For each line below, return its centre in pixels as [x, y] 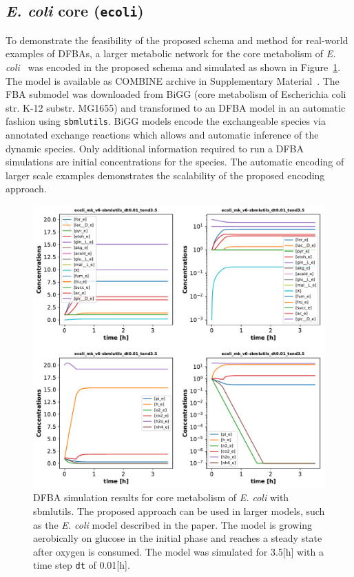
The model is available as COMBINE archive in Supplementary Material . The [173, 80]
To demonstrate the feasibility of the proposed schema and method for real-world [177, 40]
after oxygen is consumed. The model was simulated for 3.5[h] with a [178, 551]
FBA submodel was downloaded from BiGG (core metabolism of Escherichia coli [176, 94]
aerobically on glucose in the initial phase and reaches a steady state [178, 538]
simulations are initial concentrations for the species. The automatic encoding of [175, 162]
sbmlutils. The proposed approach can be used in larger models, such [179, 511]
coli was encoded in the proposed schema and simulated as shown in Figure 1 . [173, 67]
